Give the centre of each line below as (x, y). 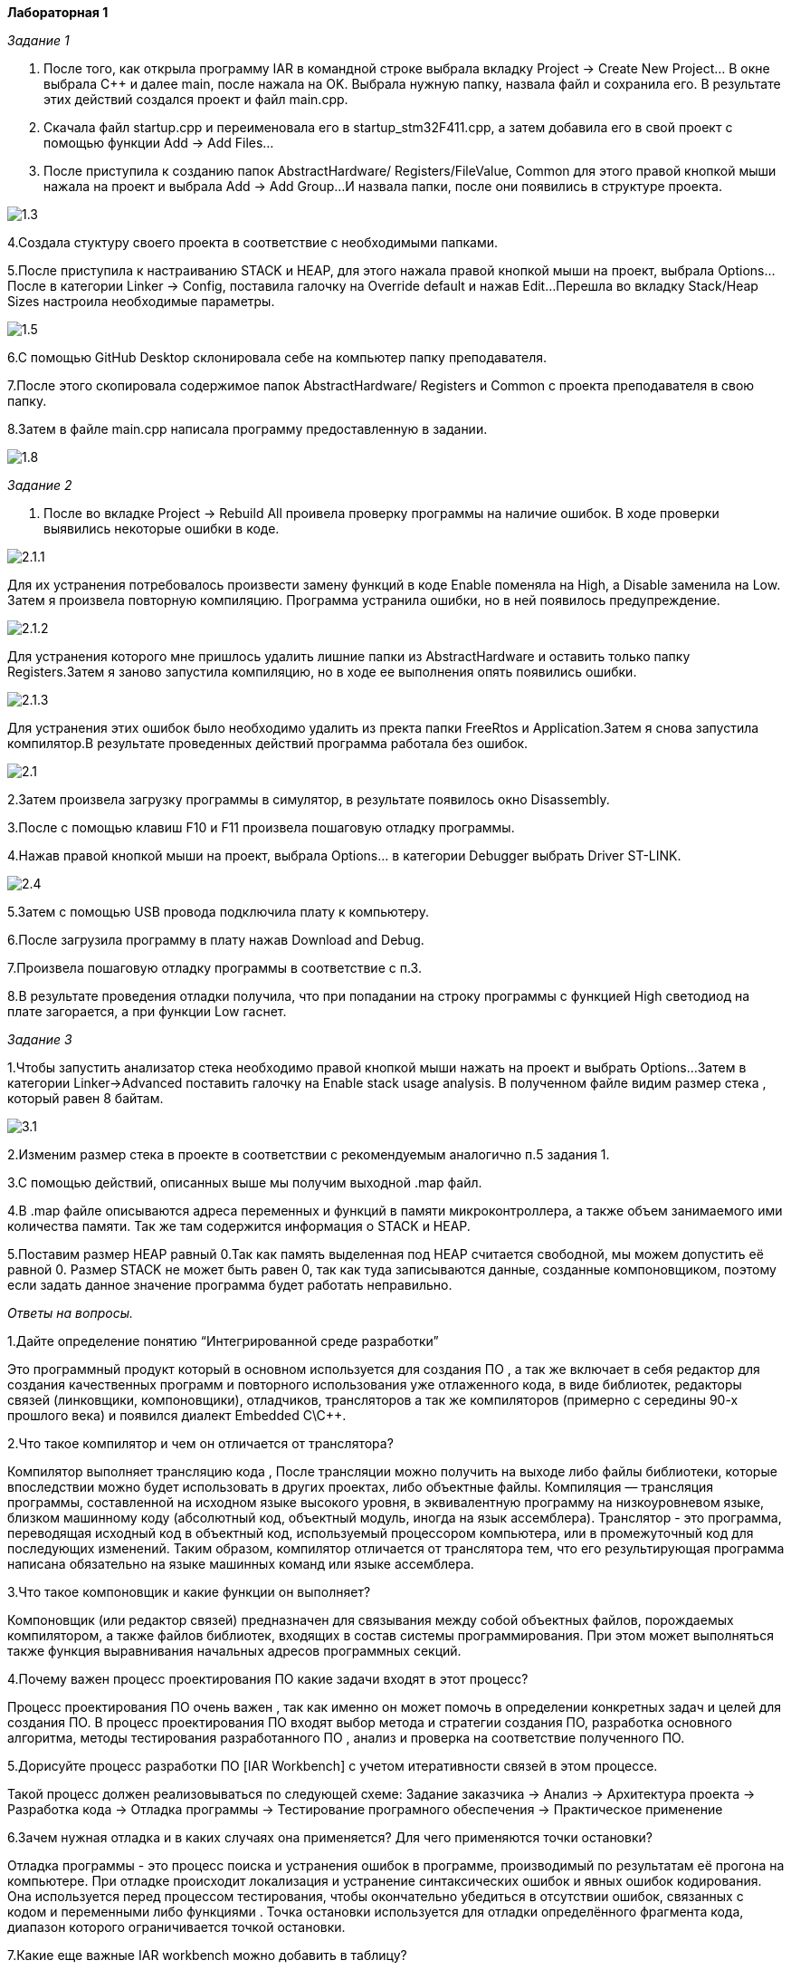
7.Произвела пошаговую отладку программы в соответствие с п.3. (214, 968)
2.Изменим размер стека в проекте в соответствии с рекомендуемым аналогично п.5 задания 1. (309, 1154)
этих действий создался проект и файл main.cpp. (196, 99)
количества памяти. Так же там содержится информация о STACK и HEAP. (239, 1226)
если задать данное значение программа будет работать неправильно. (230, 1285)
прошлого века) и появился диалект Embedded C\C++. (177, 1415)
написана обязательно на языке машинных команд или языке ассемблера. (241, 1564)
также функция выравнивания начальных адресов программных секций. (234, 1651)
